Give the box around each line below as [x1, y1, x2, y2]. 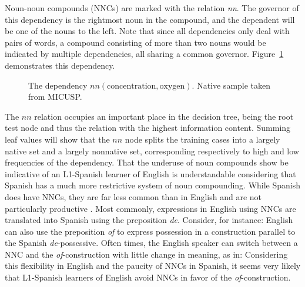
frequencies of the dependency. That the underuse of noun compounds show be [5, 156, 289, 168]
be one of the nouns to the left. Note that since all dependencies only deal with [5, 25, 290, 37]
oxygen [159, 82, 185, 90]
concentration [107, 82, 156, 90]
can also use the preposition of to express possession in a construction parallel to [5, 225, 296, 237]
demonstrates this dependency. [5, 59, 115, 71]
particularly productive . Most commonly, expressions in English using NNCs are [5, 202, 296, 214]
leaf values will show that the [5, 133, 110, 145]
